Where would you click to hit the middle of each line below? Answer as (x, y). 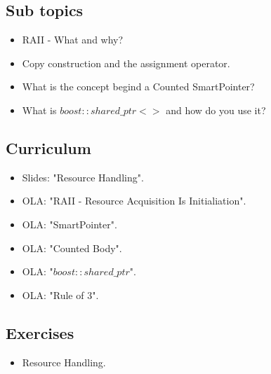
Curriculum (48, 147)
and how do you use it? (216, 110)
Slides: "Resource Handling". (83, 177)
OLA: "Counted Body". (72, 248)
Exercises (40, 332)
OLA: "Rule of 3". (60, 295)
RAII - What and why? (73, 40)
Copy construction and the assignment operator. (126, 63)
